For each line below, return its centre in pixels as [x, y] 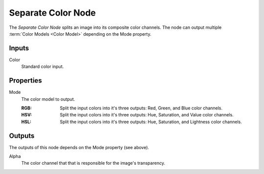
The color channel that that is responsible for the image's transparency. [93, 163]
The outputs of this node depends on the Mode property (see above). [79, 147]
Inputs [19, 48]
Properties [25, 81]
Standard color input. [43, 66]
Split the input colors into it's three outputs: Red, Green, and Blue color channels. [141, 108]
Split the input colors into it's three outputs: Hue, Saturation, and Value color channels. [147, 115]
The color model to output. [48, 99]
